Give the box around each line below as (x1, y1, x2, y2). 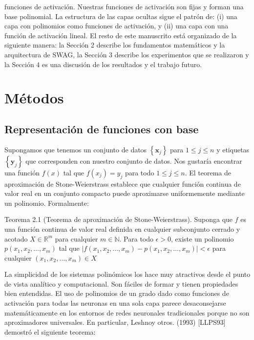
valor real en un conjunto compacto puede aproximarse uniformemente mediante (4, 188, 245, 198)
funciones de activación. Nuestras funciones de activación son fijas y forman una (4, 1, 244, 11)
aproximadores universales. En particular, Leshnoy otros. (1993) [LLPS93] (4, 317, 226, 327)
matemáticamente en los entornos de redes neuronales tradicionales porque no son (4, 307, 250, 317)
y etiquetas (216, 144, 250, 154)
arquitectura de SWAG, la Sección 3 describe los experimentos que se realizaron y (4, 49, 249, 59)
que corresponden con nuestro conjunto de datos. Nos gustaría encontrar (25, 155, 242, 166)
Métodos (4, 88, 64, 108)
